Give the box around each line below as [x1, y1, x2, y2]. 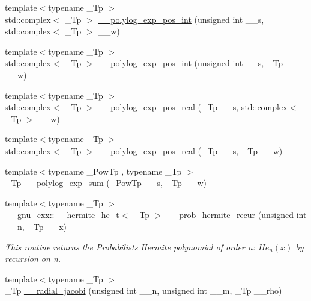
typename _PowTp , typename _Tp [48, 164, 182, 177]
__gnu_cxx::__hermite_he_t [5, 208, 119, 221]
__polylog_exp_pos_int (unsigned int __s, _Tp [98, 57, 283, 69]
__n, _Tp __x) [5, 220, 67, 232]
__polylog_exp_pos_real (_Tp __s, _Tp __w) [98, 144, 283, 157]
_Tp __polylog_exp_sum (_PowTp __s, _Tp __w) [5, 176, 207, 189]
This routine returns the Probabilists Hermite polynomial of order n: [5, 240, 255, 253]
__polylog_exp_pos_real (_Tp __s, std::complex [98, 101, 288, 113]
